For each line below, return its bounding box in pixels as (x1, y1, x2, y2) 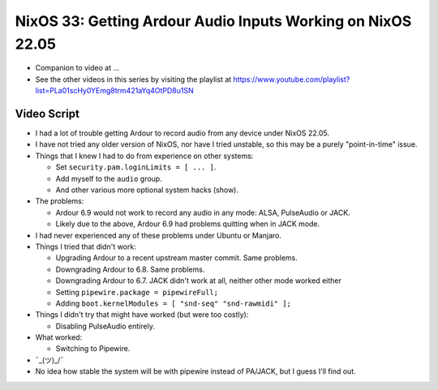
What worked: (35, 332, 83, 342)
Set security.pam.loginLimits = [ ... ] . (55, 162, 217, 172)
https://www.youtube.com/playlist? (233, 74, 350, 84)
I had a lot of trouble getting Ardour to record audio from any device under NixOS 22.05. (35, 128, 330, 138)
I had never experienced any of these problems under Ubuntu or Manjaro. (35, 230, 282, 240)
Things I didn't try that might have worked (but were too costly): (35, 310, 249, 319)
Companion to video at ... (35, 63, 120, 73)
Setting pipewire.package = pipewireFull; (55, 287, 219, 297)
